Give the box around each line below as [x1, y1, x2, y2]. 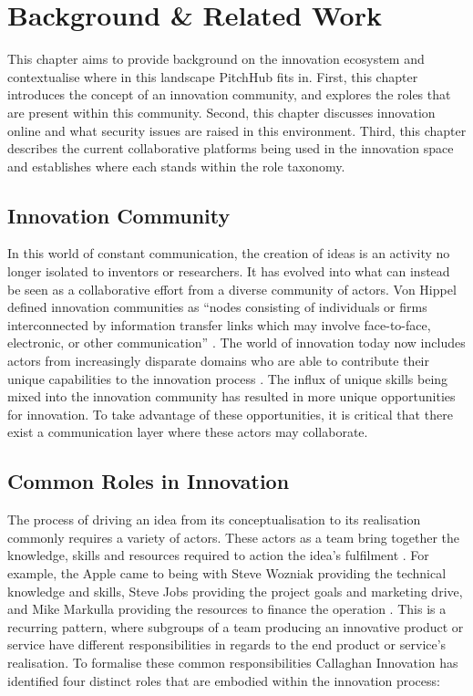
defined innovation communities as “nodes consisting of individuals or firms [7, 297, 427, 317]
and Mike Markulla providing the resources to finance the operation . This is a [7, 599, 447, 618]
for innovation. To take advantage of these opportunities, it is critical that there [7, 404, 453, 423]
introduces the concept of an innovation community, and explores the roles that [7, 85, 451, 104]
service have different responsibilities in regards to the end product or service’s [7, 635, 447, 654]
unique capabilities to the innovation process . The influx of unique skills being [7, 369, 448, 388]
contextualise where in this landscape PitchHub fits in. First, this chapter [7, 67, 418, 86]
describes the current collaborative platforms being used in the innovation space [7, 139, 454, 158]
